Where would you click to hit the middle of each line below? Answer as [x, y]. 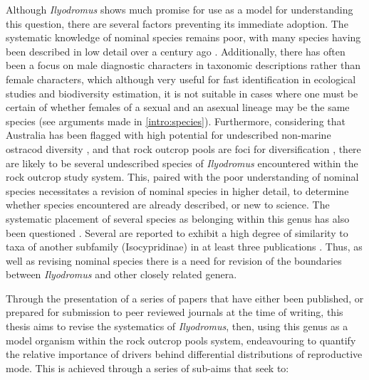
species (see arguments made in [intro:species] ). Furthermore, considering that [176, 121]
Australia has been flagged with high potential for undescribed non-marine [168, 135]
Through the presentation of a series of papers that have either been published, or [185, 298]
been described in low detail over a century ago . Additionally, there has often [176, 51]
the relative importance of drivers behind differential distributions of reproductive [184, 354]
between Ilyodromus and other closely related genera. [121, 274]
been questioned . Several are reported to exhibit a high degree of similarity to [177, 232]
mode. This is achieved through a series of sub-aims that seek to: [147, 368]
